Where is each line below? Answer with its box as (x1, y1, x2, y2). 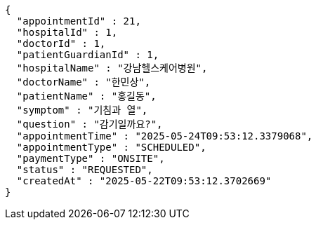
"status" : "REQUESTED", (16, 164, 153, 175)
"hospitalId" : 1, (16, 27, 118, 38)
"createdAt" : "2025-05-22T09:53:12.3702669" (16, 175, 272, 186)
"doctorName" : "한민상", (16, 76, 151, 88)
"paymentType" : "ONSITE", (16, 153, 165, 164)
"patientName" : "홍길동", (16, 90, 157, 102)
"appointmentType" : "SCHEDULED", (16, 142, 206, 153)
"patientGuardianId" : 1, (16, 49, 159, 60)
